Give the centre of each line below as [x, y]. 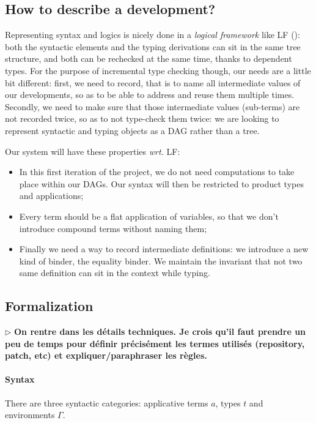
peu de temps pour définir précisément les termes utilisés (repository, [155, 343]
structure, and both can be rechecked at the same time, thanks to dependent [149, 58]
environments [30, 415]
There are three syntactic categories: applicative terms [107, 402]
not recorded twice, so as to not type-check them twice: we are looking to [142, 118]
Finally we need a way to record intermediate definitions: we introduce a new [164, 249]
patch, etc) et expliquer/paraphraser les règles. [106, 355]
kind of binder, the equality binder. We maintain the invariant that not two [161, 260]
